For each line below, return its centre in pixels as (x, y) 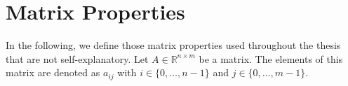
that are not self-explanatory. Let (77, 58)
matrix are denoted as (53, 72)
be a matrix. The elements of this (271, 58)
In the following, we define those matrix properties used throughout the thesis (173, 45)
